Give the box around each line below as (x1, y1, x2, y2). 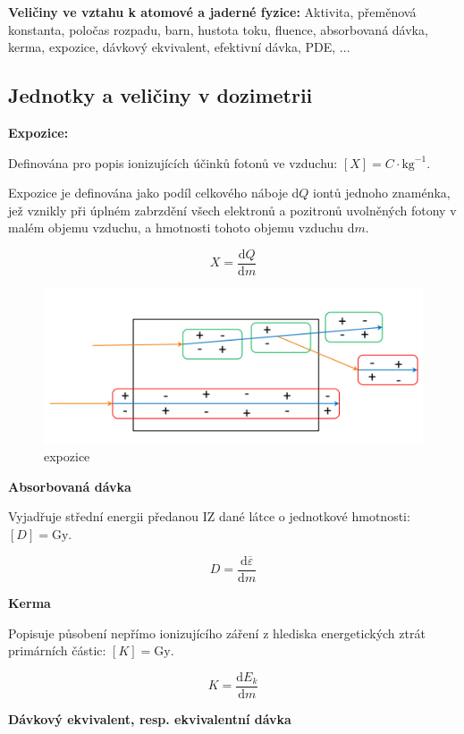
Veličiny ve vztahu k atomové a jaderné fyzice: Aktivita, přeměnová (8, 3, 417, 21)
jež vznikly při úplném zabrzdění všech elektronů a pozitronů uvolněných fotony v (8, 200, 457, 219)
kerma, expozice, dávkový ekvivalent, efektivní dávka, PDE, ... (8, 38, 350, 56)
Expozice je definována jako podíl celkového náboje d (8, 183, 299, 202)
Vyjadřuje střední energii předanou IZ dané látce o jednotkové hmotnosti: (8, 507, 410, 526)
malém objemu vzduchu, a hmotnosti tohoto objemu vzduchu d (8, 218, 355, 237)
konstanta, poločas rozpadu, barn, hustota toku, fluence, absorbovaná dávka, (8, 20, 428, 38)
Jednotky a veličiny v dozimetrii (8, 81, 313, 109)
